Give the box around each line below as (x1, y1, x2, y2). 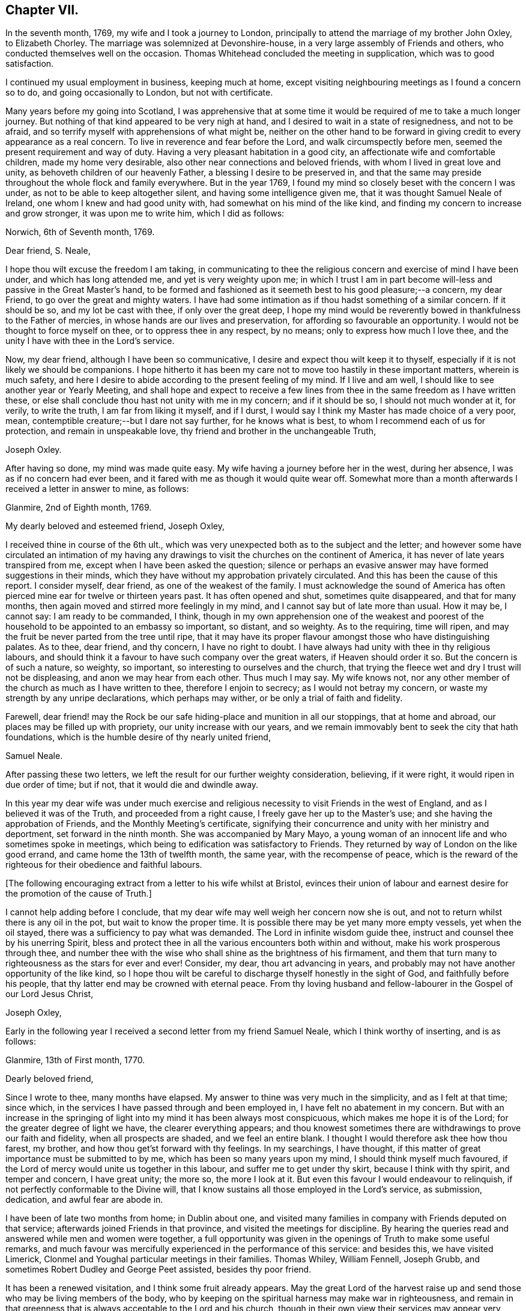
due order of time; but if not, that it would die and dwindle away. (5, 779, 259, 790)
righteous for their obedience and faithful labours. (5, 859, 202, 870)
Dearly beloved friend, (5, 1073, 94, 1084)
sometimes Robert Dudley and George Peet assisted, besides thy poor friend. (5, 1264, 312, 1275)
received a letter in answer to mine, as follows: (5, 484, 189, 494)
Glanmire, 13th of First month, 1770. (5, 1055, 145, 1066)
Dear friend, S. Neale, (5, 245, 91, 256)
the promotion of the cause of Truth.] (5, 888, 152, 899)
